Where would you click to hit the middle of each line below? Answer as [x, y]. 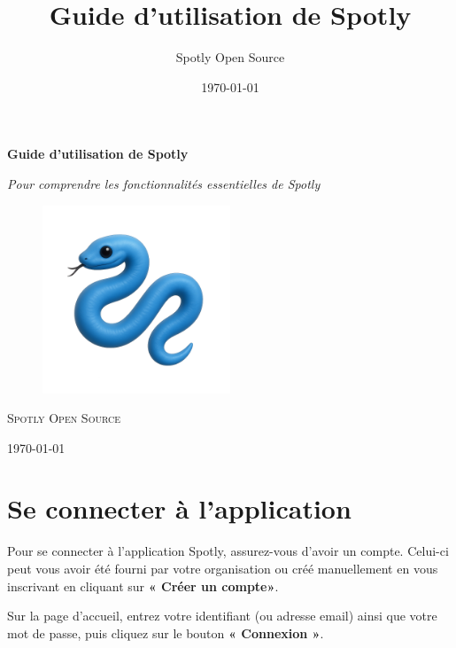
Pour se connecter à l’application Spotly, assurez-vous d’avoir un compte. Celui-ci [228, 551]
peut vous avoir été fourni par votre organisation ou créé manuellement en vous [223, 568]
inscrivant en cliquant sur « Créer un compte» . [143, 586]
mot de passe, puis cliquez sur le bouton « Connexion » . [166, 632]
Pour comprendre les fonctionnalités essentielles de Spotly [164, 183]
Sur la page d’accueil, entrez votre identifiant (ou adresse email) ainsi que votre [222, 616]
